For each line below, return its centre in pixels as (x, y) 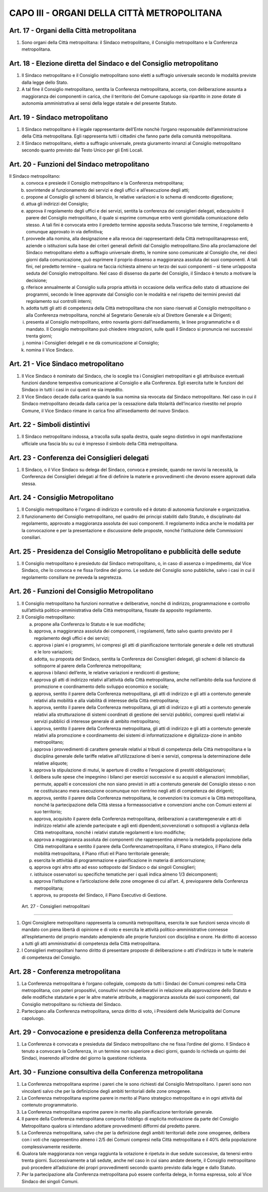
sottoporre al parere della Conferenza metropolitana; (88, 666)
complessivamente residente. (52, 1146)
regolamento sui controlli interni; (59, 301)
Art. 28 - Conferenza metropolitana (65, 971)
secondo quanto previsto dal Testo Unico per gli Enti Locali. (82, 150)
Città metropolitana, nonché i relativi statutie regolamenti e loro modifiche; (110, 833)
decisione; (36, 280)
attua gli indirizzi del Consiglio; (57, 204)
